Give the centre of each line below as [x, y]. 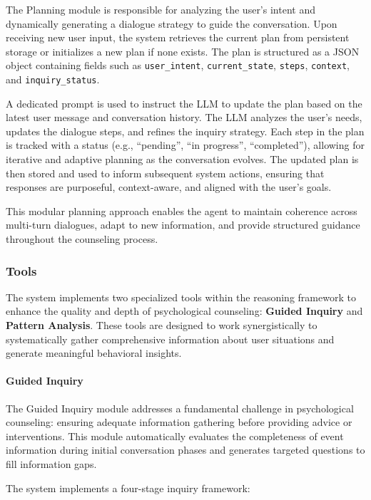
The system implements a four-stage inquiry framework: [128, 488]
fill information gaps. [51, 463]
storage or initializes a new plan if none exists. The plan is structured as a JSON [183, 51]
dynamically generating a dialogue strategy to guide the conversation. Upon [172, 23]
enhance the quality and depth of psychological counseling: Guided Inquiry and [184, 311]
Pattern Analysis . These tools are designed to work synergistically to [162, 325]
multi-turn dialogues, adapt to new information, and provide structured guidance [183, 225]
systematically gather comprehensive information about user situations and [170, 339]
